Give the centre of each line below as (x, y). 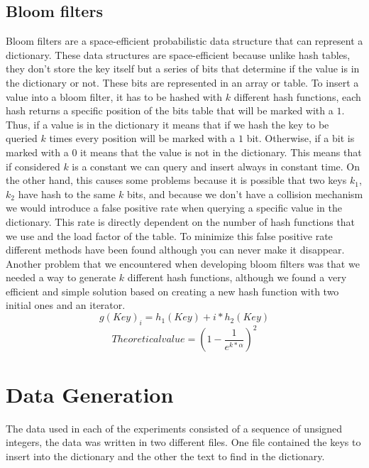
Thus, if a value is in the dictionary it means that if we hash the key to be (167, 124)
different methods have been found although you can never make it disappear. (175, 250)
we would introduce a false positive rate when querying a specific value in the (174, 208)
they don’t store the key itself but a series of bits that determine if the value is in (183, 69)
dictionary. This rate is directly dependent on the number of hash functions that (181, 221)
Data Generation (90, 394)
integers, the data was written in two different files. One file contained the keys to (183, 442)
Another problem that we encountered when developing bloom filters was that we (183, 263)
